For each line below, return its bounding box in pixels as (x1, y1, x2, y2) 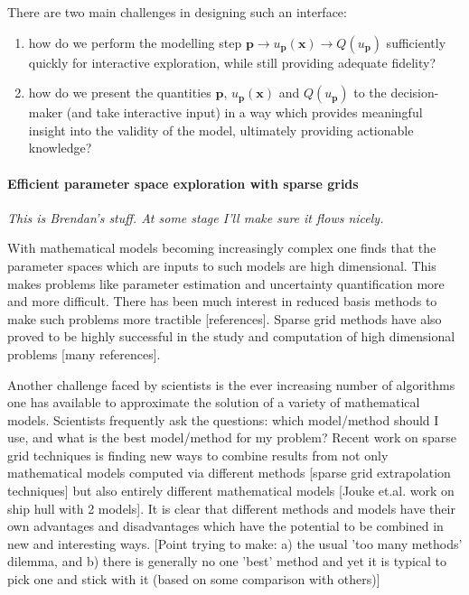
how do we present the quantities (28, 83, 211, 102)
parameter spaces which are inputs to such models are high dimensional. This (7, 256, 436, 274)
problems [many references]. (7, 344, 161, 363)
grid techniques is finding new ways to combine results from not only (7, 445, 389, 464)
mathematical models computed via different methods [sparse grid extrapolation (7, 463, 451, 482)
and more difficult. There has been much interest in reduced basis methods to (7, 292, 437, 311)
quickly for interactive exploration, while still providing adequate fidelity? (28, 52, 436, 71)
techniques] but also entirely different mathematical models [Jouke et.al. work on (7, 481, 455, 500)
